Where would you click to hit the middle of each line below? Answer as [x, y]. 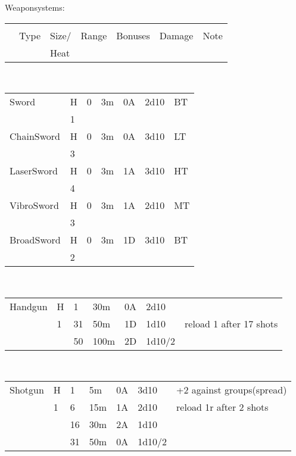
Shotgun [27, 390]
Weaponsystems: [35, 7]
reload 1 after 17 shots [231, 323]
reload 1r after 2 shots [222, 407]
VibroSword [34, 205]
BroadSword [35, 240]
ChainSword [35, 136]
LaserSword [34, 171]
